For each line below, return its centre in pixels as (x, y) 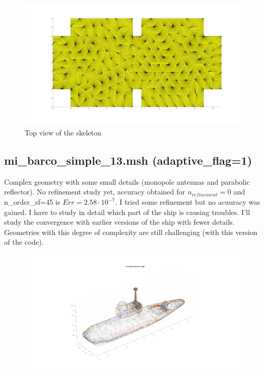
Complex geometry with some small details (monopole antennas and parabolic (127, 181)
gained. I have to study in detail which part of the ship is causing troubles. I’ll (127, 212)
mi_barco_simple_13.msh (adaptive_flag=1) (128, 160)
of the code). (24, 242)
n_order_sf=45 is (32, 202)
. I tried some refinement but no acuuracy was (188, 202)
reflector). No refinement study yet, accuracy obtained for (95, 192)
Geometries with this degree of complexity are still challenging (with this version (131, 232)
